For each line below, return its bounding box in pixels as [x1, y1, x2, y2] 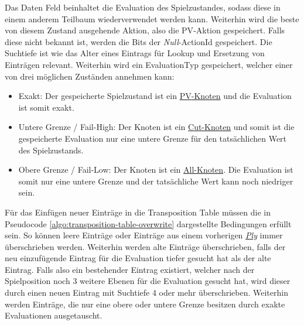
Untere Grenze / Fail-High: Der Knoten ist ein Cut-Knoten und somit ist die [18, 121, 295, 133]
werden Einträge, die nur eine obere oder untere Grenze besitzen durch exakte [5, 297, 285, 310]
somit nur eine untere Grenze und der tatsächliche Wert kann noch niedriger [18, 175, 293, 187]
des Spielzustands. [18, 143, 84, 156]
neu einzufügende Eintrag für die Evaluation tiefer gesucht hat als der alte [5, 252, 271, 264]
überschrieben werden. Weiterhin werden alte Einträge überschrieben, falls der [5, 240, 286, 252]
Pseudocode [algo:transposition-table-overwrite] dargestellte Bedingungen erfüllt [5, 217, 292, 230]
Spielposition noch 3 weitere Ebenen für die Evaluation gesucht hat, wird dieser [5, 275, 291, 287]
